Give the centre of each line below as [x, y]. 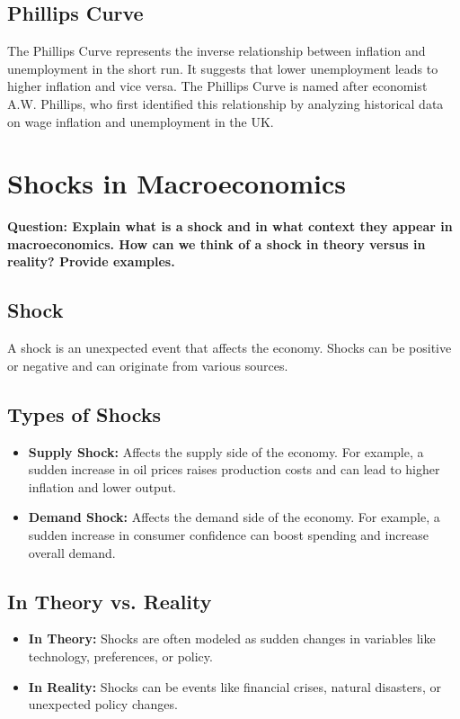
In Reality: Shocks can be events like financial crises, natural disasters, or [234, 686]
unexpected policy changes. [103, 704]
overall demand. [72, 552]
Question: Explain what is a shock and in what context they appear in [230, 226]
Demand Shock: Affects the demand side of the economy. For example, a [234, 517]
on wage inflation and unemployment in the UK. [141, 121]
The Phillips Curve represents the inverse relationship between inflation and [217, 51]
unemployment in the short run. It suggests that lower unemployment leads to [223, 68]
